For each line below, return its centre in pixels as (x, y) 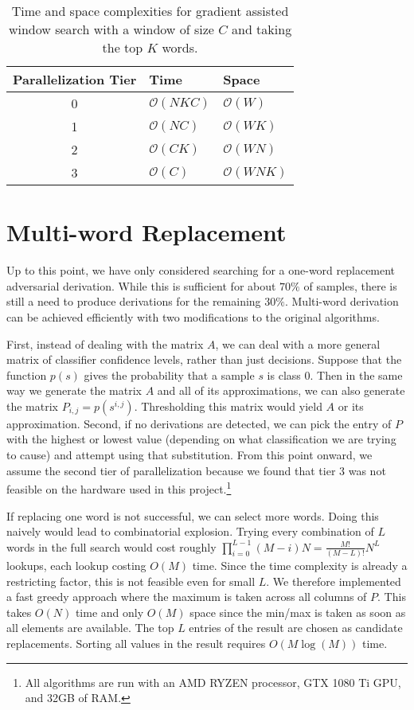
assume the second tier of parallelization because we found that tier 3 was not (196, 470)
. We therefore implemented (334, 581)
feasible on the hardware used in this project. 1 (119, 488)
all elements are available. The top (90, 628)
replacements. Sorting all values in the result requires (136, 643)
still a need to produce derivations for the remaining (134, 301)
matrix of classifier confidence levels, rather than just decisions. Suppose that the (204, 359)
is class (284, 375)
